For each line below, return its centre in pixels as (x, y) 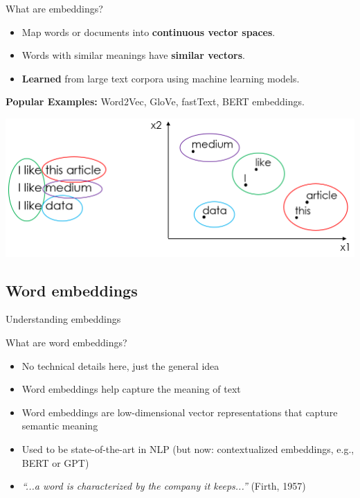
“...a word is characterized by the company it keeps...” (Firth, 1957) (164, 486)
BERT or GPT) (55, 462)
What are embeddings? (54, 8)
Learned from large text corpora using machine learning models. (161, 78)
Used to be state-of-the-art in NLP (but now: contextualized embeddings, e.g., (188, 449)
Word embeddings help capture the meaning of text (131, 389)
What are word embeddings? (66, 343)
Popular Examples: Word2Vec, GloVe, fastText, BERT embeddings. (155, 101)
